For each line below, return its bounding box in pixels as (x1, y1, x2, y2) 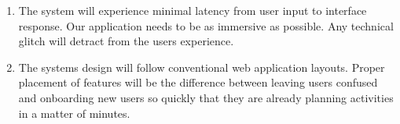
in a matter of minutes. (18, 105, 130, 121)
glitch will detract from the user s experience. (18, 33, 234, 49)
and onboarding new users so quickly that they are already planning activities (18, 89, 394, 105)
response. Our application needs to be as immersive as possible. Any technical (18, 17, 394, 34)
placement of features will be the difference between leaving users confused (18, 74, 378, 90)
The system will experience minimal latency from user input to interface (18, 2, 367, 18)
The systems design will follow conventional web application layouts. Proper (18, 58, 385, 75)
